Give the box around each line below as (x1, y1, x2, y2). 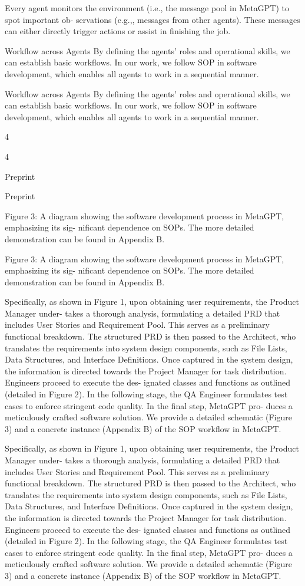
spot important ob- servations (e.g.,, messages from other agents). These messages (5, 13, 300, 25)
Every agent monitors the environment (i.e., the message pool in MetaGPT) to (5, 2, 290, 14)
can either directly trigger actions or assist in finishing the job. (5, 25, 231, 37)
